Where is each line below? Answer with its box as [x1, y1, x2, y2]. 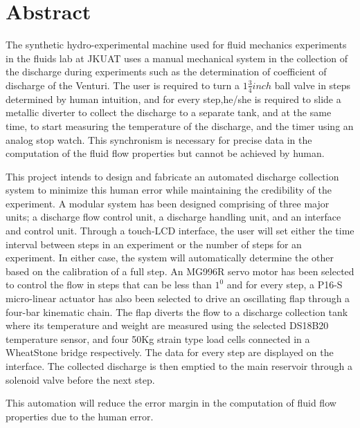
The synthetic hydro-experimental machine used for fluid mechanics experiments [6, 37, 347, 52]
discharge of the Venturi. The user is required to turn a [6, 77, 240, 92]
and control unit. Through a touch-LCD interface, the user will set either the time [6, 223, 354, 238]
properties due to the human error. [6, 409, 154, 423]
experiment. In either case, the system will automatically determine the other [6, 250, 334, 265]
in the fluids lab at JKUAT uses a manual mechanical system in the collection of [6, 50, 348, 65]
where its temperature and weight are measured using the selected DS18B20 [6, 318, 329, 333]
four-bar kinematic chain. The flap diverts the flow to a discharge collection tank [6, 304, 348, 319]
